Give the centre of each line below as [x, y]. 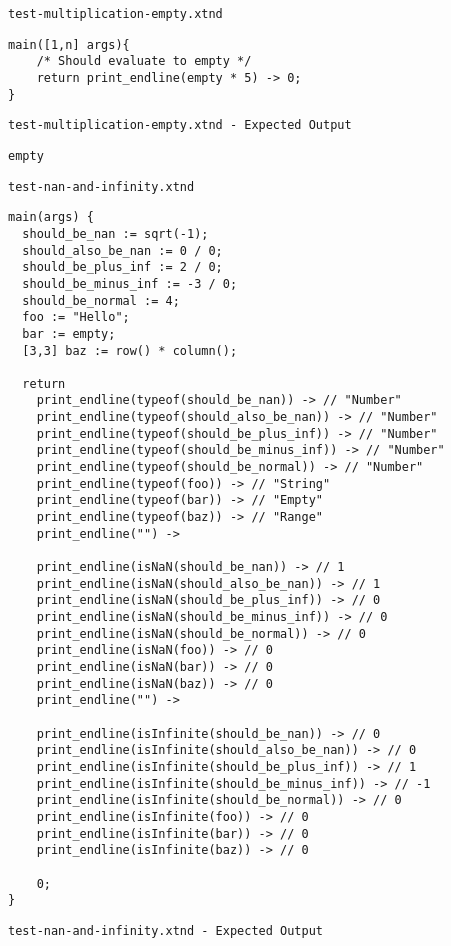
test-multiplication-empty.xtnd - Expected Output [180, 125]
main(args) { [51, 217]
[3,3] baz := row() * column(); [130, 350]
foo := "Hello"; [76, 317]
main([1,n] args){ [69, 44]
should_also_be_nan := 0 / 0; [122, 250]
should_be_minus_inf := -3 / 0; [130, 283]
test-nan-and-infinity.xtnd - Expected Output [165, 930]
